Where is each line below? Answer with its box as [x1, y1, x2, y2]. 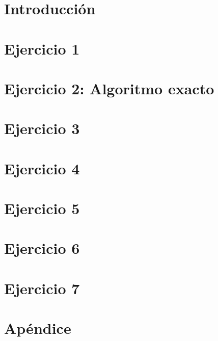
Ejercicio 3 [4, 118, 80, 139]
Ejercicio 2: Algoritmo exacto [4, 77, 214, 98]
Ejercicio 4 [4, 158, 80, 178]
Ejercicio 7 [4, 277, 80, 298]
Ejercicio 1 [4, 38, 80, 59]
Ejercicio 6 [4, 238, 80, 258]
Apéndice [4, 318, 71, 338]
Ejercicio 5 [4, 198, 80, 219]
